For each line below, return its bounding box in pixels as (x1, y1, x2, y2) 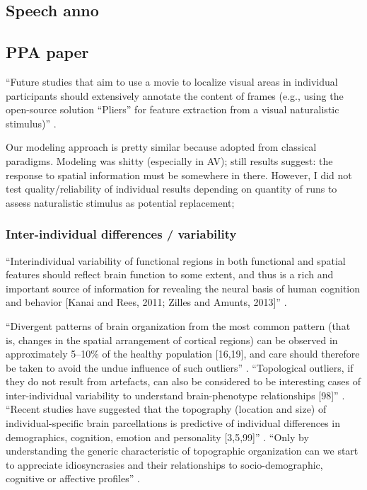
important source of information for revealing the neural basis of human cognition (6, 280, 361, 295)
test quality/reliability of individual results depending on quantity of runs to (6, 181, 337, 196)
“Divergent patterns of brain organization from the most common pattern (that (6, 318, 351, 333)
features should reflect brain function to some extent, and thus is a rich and (6, 267, 334, 282)
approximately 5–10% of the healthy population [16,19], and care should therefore (6, 346, 360, 361)
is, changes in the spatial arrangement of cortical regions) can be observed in (6, 332, 338, 347)
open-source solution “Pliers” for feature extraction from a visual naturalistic (6, 102, 339, 117)
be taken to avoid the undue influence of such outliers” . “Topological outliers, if (6, 360, 354, 375)
